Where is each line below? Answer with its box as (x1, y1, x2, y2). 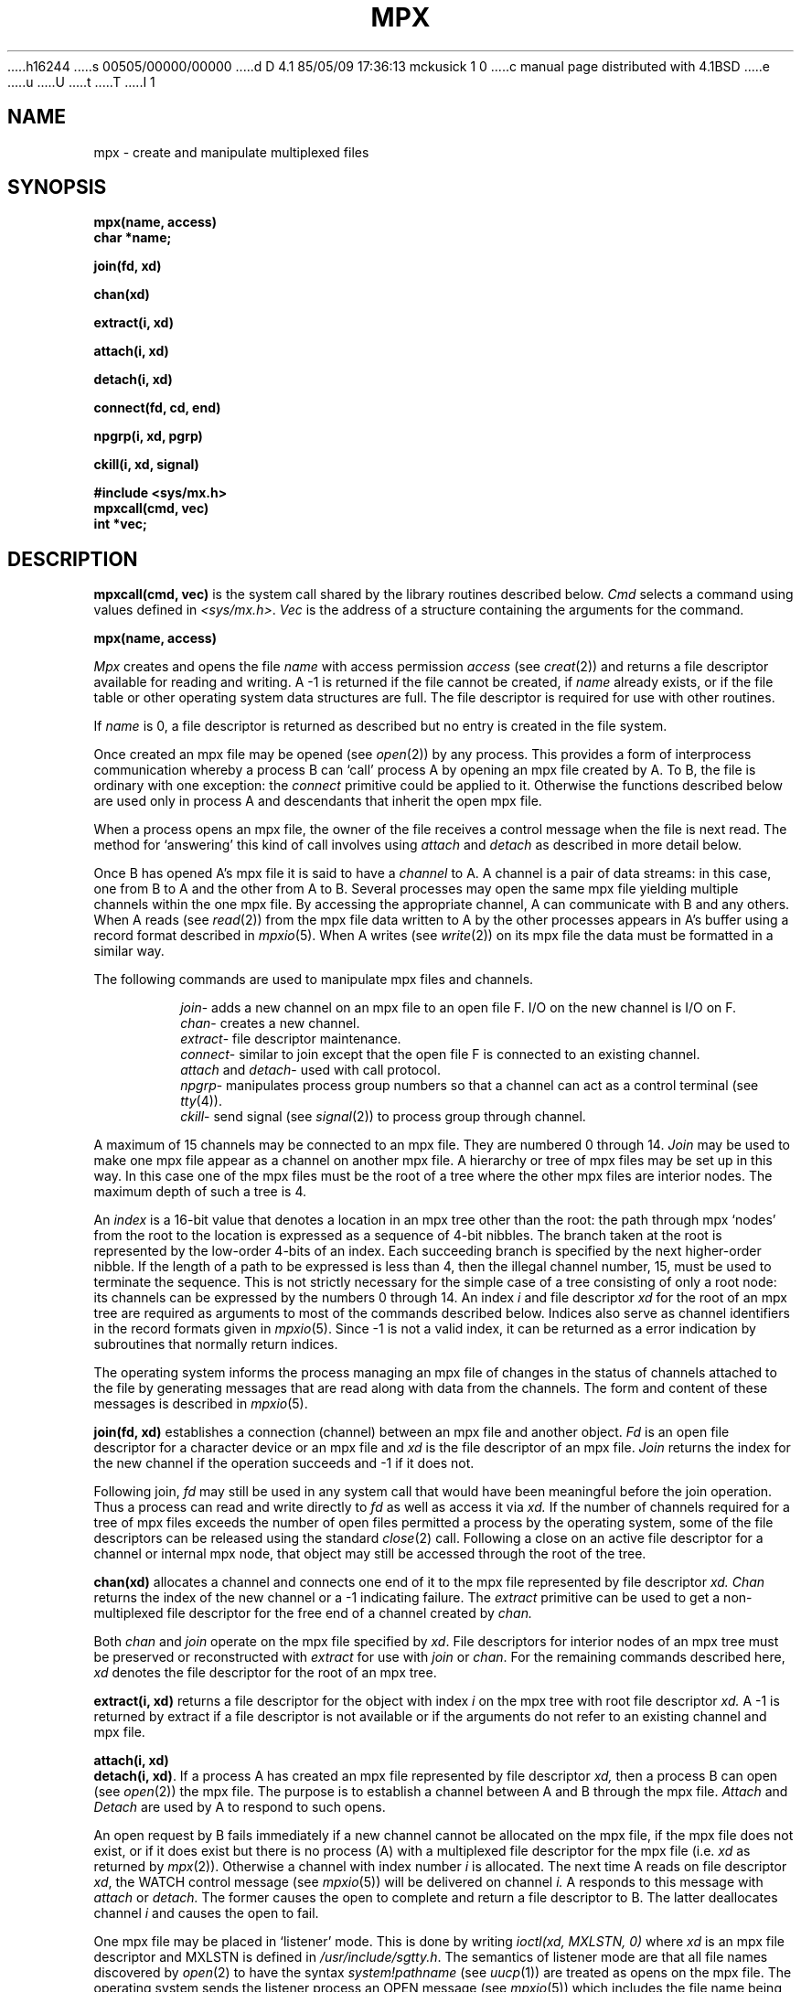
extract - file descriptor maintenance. (180, 1031, 401, 1047)
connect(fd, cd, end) (93, 400, 221, 416)
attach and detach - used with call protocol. (180, 1062, 442, 1078)
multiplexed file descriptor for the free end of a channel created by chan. (93, 1605, 532, 1622)
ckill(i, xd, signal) (93, 456, 199, 473)
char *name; (93, 230, 172, 246)
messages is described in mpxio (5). (93, 1396, 308, 1412)
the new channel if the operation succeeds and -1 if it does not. (93, 1455, 475, 1472)
